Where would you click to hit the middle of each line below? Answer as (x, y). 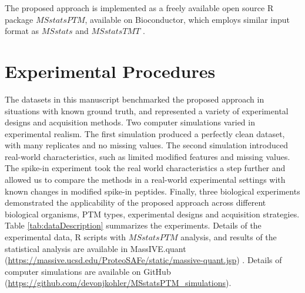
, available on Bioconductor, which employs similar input (187, 19)
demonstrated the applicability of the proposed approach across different (135, 202)
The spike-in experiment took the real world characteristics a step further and (145, 168)
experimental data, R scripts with (66, 237)
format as (22, 31)
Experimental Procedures (110, 71)
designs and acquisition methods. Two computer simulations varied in (130, 122)
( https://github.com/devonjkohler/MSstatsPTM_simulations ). (118, 283)
